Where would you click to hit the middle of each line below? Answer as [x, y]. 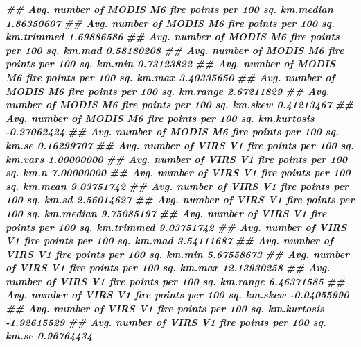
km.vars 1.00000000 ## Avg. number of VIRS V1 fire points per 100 [176, 159]
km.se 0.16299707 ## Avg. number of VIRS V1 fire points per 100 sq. [180, 145]
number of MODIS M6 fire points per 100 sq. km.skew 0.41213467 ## [179, 104]
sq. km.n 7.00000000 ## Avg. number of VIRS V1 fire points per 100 [178, 172]
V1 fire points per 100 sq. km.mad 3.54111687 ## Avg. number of [169, 240]
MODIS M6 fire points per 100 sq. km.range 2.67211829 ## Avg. [168, 91]
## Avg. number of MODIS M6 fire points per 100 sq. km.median [169, 9]
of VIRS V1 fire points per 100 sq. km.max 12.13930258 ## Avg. [168, 268]
